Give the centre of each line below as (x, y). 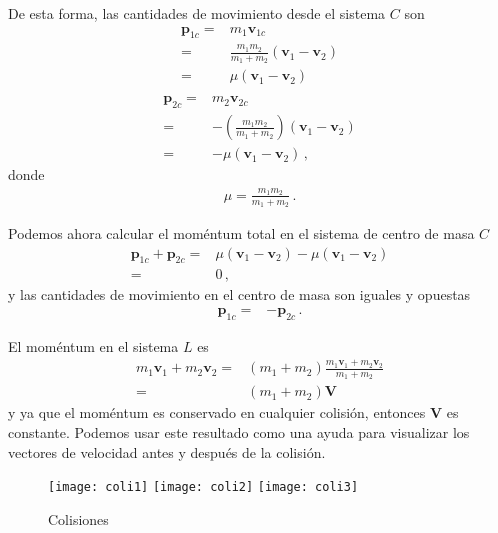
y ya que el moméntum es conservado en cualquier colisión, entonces (217, 412)
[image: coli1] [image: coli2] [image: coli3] (203, 487)
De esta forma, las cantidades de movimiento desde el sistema (197, 13)
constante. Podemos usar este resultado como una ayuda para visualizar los (239, 432)
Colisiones (78, 518)
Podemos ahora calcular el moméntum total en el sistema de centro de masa (241, 232)
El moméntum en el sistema (93, 345)
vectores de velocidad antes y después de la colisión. (167, 451)
